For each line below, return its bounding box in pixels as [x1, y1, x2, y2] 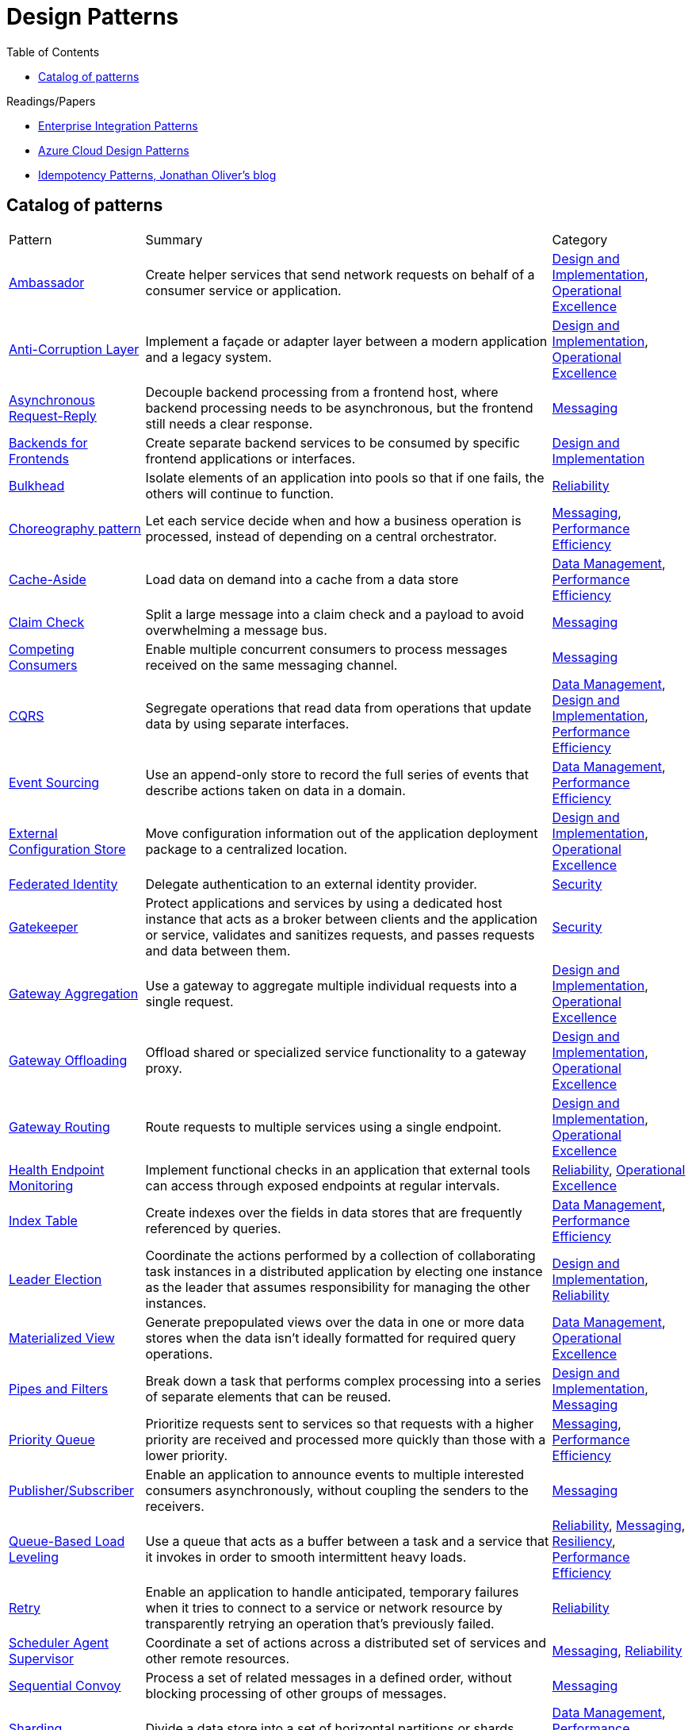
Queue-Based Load [9, 1532, 125, 1549]
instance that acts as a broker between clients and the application [145, 910, 538, 927]
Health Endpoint [9, 1161, 105, 1178]
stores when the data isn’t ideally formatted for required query [145, 1329, 516, 1346]
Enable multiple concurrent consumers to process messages [145, 640, 507, 657]
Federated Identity [9, 875, 118, 892]
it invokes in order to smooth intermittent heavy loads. [145, 1548, 467, 1565]
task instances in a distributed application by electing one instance [145, 1263, 543, 1279]
